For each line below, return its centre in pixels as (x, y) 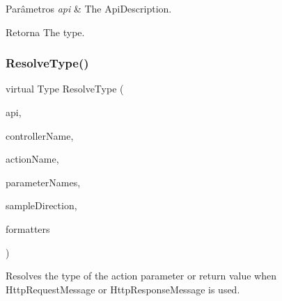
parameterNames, (43, 182)
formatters (28, 228)
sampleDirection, (41, 205)
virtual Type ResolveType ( (65, 89)
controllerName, (40, 135)
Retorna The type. (45, 32)
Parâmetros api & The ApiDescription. (89, 8)
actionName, (32, 159)
